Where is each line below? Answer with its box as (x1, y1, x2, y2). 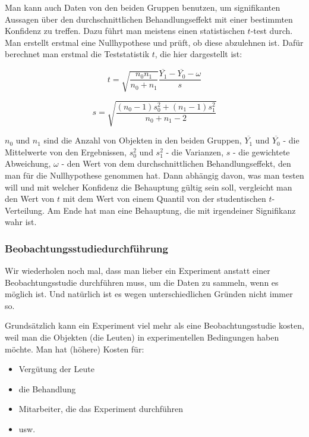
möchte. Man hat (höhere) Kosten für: (5, 342, 144, 355)
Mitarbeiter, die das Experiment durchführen (18, 402, 184, 415)
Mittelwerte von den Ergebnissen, (5, 145, 127, 158)
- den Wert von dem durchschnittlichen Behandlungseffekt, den (61, 157, 291, 170)
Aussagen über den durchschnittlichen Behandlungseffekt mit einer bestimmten (5, 13, 293, 25)
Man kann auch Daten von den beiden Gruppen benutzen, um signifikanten (5, 1, 280, 13)
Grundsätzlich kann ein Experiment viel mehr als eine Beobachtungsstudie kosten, (5, 319, 304, 332)
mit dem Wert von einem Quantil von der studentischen (62, 192, 266, 205)
